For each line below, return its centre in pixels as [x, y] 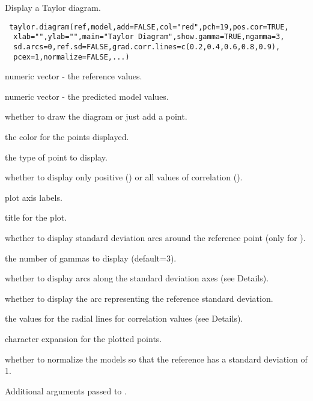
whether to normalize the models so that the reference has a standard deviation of [156, 359]
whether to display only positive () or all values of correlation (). [124, 177]
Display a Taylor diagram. [53, 7]
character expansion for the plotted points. [84, 338]
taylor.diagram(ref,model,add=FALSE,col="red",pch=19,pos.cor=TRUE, [149, 27]
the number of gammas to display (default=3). [91, 258]
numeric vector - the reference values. [74, 76]
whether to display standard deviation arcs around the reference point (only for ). [155, 237]
